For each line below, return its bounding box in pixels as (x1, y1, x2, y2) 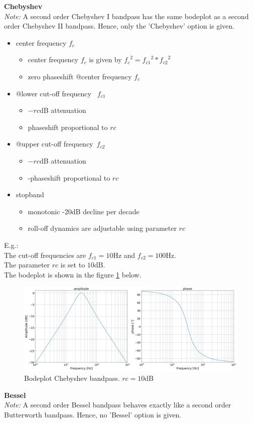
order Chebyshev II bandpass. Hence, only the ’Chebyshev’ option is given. (4, 21, 234, 31)
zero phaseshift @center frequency (28, 71, 132, 81)
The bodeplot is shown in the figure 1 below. (4, 269, 142, 279)
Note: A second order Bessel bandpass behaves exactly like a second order (4, 399, 231, 410)
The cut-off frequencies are (4, 249, 86, 260)
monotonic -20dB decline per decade (28, 206, 140, 216)
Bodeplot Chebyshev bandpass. (24, 372, 120, 383)
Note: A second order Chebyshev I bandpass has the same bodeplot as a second (4, 11, 249, 21)
